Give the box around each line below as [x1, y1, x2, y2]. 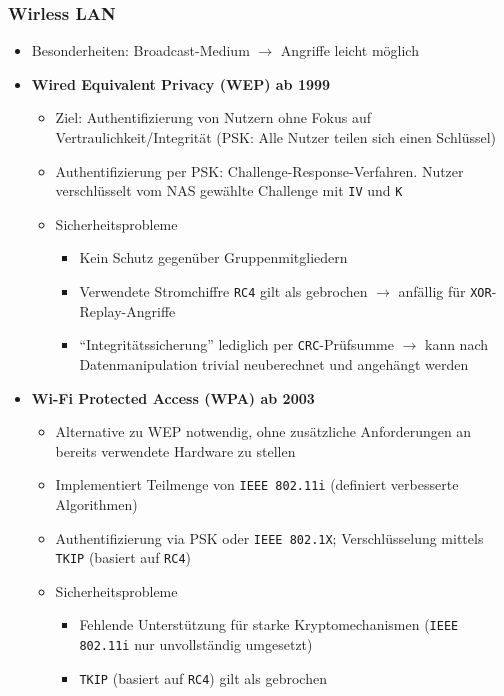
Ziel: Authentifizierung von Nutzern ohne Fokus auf [55, 107, 371, 128]
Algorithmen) [55, 493, 138, 514]
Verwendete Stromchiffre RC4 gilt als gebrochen [79, 281, 368, 302]
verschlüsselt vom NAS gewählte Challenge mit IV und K [55, 180, 403, 201]
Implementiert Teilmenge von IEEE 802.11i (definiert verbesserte [55, 474, 459, 495]
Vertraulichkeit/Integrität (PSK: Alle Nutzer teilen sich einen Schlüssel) [55, 127, 497, 147]
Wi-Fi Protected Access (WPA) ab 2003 [31, 387, 315, 408]
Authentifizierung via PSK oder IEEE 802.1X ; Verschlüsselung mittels [55, 527, 484, 548]
